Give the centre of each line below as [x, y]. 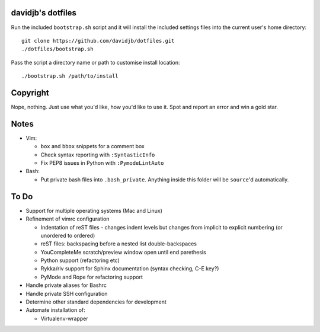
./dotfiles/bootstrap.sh [57, 49]
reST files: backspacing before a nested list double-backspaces [119, 244]
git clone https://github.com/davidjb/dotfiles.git [98, 41]
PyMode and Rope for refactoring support [92, 277]
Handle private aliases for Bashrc [66, 285]
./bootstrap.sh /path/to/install [70, 76]
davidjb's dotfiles [44, 13]
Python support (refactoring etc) [80, 260]
